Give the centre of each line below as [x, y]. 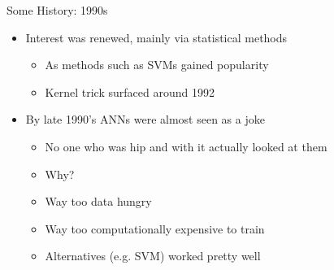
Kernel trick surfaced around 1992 [130, 91]
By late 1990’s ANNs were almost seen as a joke [145, 119]
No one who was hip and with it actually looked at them [186, 146]
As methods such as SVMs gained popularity [157, 65]
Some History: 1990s [57, 10]
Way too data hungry [98, 201]
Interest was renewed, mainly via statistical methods [156, 37]
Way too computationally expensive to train [155, 228]
